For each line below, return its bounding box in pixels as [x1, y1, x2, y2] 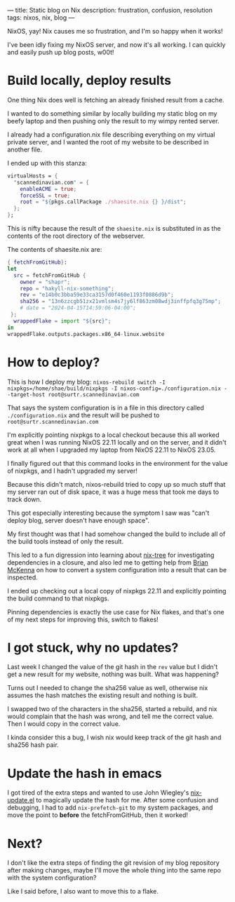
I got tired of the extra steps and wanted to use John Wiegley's [7, 788, 189, 797]
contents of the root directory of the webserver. [7, 231, 145, 241]
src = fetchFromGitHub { [13, 271, 86, 279]
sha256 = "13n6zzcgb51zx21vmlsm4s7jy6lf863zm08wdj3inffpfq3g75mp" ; [20, 298, 221, 305]
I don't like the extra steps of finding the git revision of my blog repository [7, 859, 220, 867]
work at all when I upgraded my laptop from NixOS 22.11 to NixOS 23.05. [7, 445, 216, 454]
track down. [7, 494, 42, 504]
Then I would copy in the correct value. [7, 720, 121, 728]
